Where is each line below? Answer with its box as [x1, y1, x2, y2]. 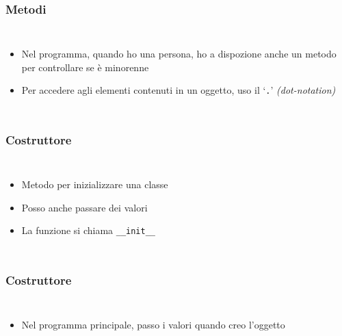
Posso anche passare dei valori [21, 200, 148, 214]
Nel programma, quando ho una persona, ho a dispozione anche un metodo [21, 47, 337, 61]
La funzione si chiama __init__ [21, 223, 156, 237]
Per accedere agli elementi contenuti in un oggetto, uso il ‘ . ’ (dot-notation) [21, 83, 336, 97]
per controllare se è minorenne [21, 60, 149, 74]
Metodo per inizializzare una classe [21, 177, 168, 192]
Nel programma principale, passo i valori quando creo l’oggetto [21, 318, 285, 332]
